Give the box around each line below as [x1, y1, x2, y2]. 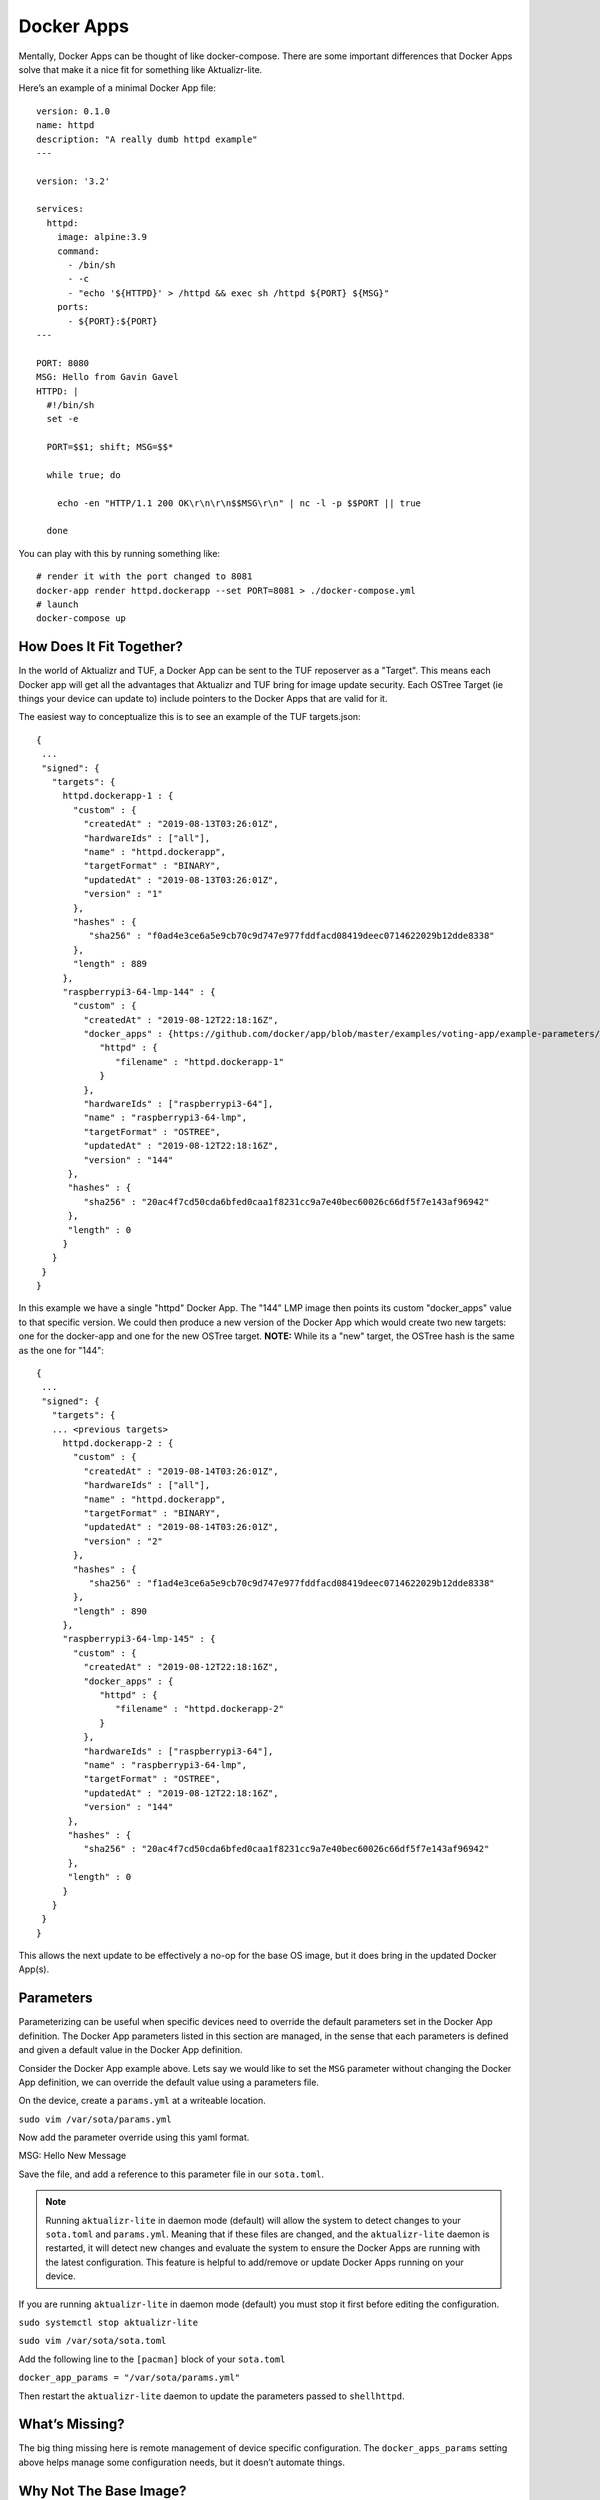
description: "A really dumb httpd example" [36, 133, 259, 145]
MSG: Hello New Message [18, 2150, 127, 2162]
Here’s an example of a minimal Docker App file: [18, 82, 217, 94]
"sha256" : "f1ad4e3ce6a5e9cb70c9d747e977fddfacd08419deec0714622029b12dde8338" [88, 1577, 495, 1589]
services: [36, 203, 84, 215]
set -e [46, 413, 79, 425]
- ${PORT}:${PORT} [67, 315, 158, 327]
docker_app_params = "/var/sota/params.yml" [18, 2372, 241, 2384]
